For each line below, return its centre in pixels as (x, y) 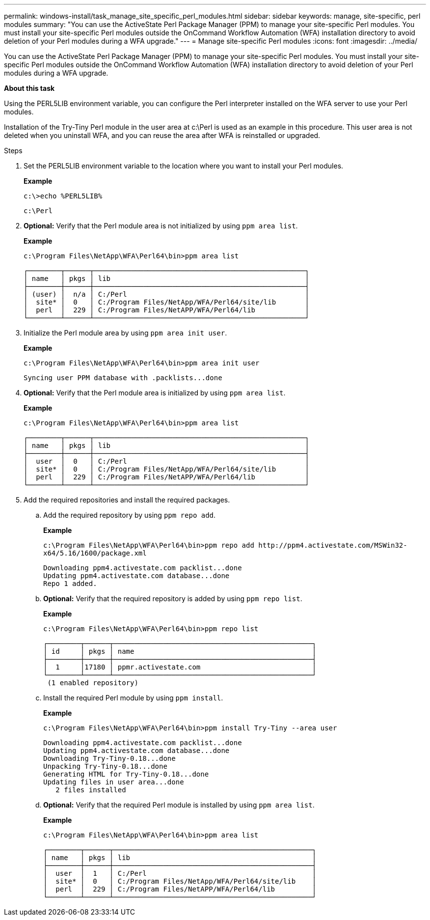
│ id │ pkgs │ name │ (180, 651)
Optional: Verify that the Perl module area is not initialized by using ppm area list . (161, 226)
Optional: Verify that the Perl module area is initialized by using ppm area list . (155, 393)
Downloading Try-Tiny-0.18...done (109, 758)
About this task (29, 88)
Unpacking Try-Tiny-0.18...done (105, 766)
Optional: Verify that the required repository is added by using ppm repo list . (173, 599)
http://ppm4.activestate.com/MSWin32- (333, 545)
